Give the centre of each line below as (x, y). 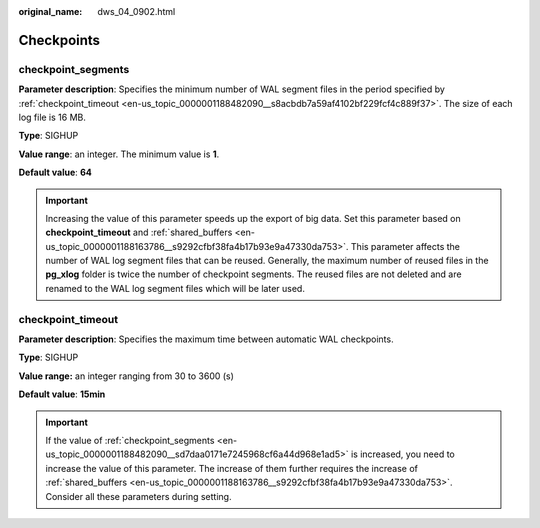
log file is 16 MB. (52, 117)
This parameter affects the (405, 246)
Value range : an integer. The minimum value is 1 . (119, 154)
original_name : (50, 11)
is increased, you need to (402, 454)
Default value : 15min (62, 394)
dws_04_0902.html (136, 11)
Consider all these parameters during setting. (138, 496)
